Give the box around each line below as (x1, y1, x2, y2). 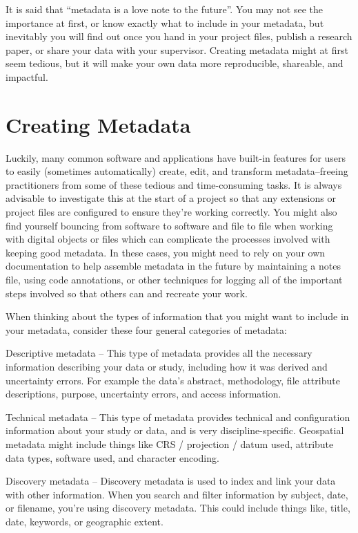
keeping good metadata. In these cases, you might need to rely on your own (6, 245, 326, 259)
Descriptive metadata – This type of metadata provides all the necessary (6, 346, 312, 360)
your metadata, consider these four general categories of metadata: (6, 322, 287, 337)
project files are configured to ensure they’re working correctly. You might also (6, 205, 337, 219)
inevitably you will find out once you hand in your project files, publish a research (6, 29, 352, 44)
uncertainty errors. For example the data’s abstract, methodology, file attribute (6, 373, 340, 387)
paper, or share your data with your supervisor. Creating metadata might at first (6, 42, 348, 57)
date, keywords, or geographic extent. (6, 514, 163, 528)
